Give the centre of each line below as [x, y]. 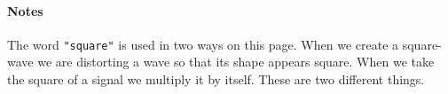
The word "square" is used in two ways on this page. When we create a [203, 44]
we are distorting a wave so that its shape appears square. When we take [236, 62]
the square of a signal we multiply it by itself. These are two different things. [216, 79]
